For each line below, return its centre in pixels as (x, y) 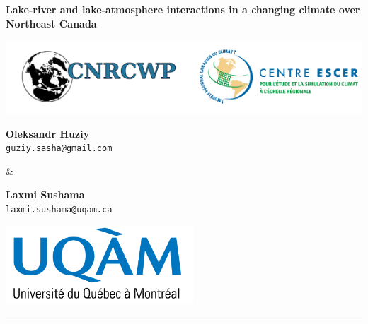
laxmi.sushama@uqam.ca (59, 210)
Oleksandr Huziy (48, 133)
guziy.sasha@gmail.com (59, 149)
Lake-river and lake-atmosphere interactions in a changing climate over (183, 9)
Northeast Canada (51, 23)
